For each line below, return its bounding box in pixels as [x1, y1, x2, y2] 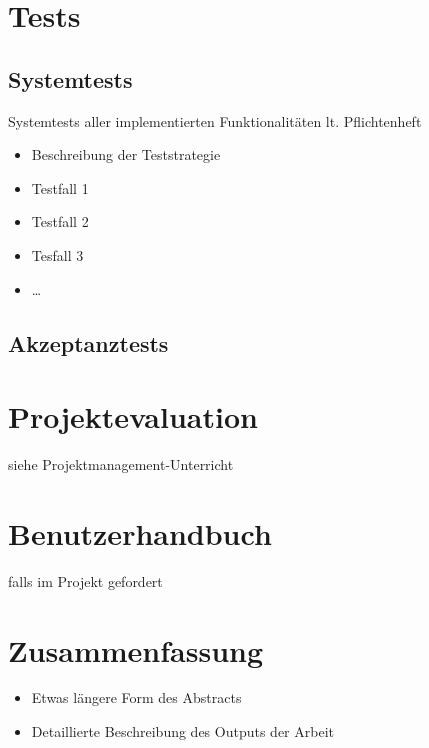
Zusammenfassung [8, 629, 264, 670]
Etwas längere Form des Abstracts [31, 687, 242, 708]
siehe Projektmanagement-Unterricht [8, 454, 234, 475]
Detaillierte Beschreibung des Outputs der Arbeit [31, 721, 334, 742]
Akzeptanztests [8, 327, 169, 358]
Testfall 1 [31, 177, 89, 198]
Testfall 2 [31, 211, 89, 232]
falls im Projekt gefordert [8, 570, 163, 591]
